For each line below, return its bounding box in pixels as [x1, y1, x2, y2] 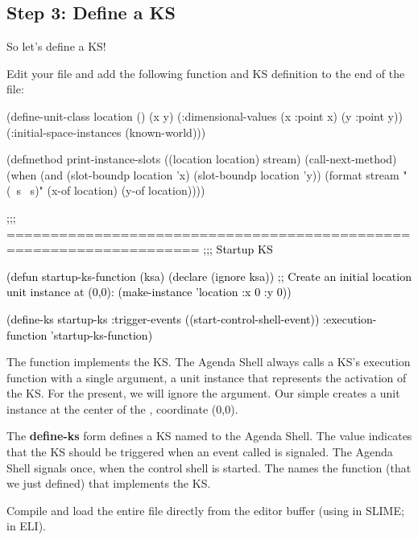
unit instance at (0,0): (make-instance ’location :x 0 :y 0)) [6, 283, 292, 300]
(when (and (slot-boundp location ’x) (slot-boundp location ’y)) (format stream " [6, 166, 408, 183]
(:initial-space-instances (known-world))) [6, 123, 206, 140]
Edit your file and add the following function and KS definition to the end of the [6, 64, 405, 81]
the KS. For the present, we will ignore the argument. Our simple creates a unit [6, 385, 400, 402]
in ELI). [6, 517, 47, 534]
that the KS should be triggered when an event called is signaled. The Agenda [6, 443, 393, 460]
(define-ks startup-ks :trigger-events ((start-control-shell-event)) [6, 310, 320, 327]
